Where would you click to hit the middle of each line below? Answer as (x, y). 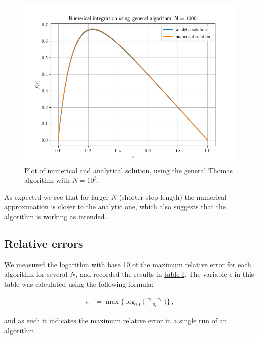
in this (244, 274)
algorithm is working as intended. (55, 216)
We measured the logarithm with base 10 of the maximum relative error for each (128, 264)
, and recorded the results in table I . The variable (151, 274)
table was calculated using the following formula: (79, 284)
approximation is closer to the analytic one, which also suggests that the (115, 207)
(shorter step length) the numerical (173, 197)
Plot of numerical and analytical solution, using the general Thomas (129, 170)
